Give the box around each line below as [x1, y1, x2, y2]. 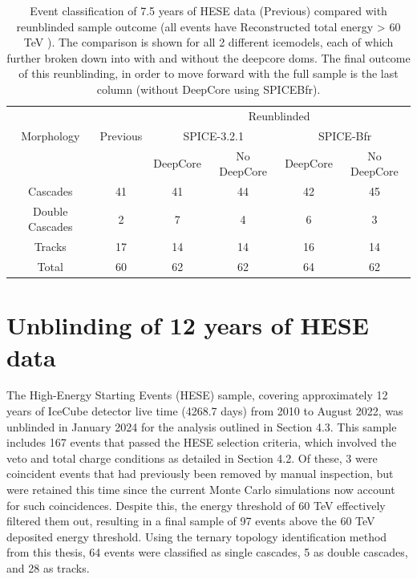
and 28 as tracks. [6, 560, 90, 576]
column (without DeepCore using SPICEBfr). [96, 80, 321, 97]
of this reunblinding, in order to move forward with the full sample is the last [18, 65, 399, 82]
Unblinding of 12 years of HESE [6, 309, 369, 342]
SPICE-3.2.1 [183, 127, 244, 144]
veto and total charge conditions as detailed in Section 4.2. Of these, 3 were [6, 449, 378, 466]
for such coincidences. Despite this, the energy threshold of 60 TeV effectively [6, 496, 386, 513]
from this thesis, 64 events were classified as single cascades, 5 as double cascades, [6, 544, 408, 561]
